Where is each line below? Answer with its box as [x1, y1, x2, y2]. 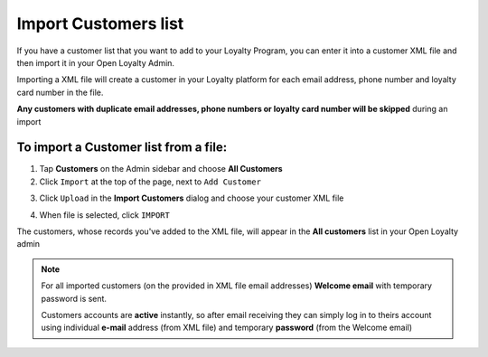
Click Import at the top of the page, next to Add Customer [39, 176, 262, 187]
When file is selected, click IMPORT [39, 209, 171, 221]
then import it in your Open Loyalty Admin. [16, 57, 175, 68]
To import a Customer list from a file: [16, 140, 228, 155]
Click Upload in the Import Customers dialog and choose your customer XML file [39, 193, 344, 203]
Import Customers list [16, 14, 184, 33]
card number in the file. [16, 87, 104, 98]
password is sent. [41, 293, 108, 304]
